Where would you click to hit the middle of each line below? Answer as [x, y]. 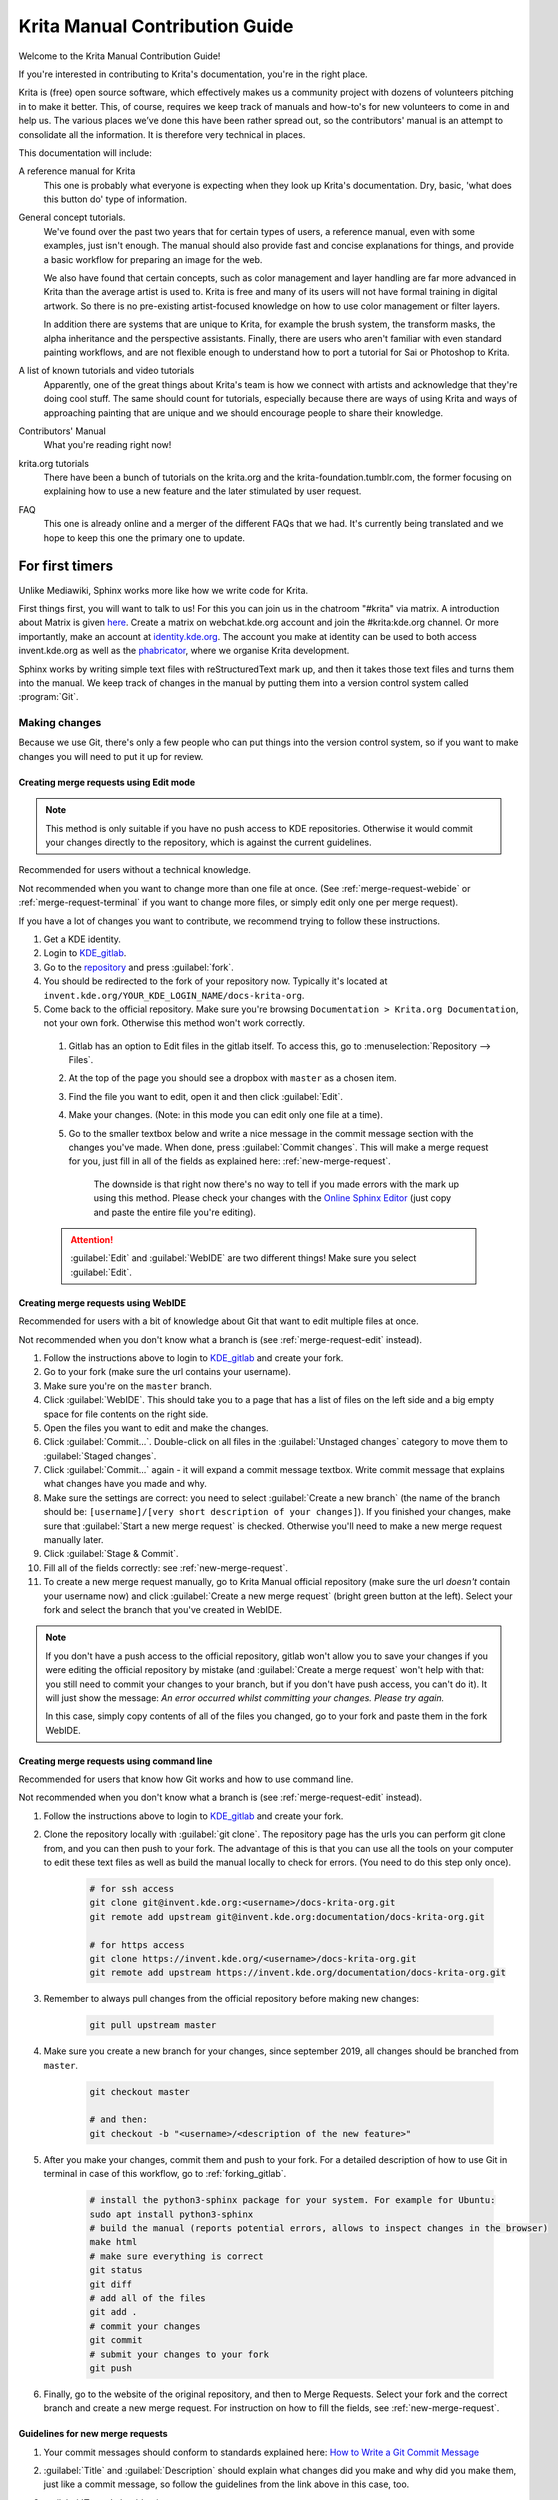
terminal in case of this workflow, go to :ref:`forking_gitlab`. [165, 2174]
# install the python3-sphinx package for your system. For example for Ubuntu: [292, 2200]
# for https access [137, 1944]
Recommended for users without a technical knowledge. [135, 870]
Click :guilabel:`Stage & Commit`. [111, 1554]
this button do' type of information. [115, 199]
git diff [111, 2284]
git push [111, 2368]
